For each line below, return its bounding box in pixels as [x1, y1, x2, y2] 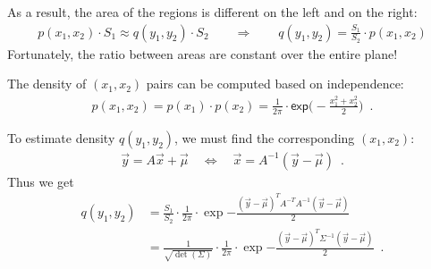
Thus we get [7, 172, 74, 190]
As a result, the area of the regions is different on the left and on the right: [7, 3, 418, 21]
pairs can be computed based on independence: [146, 74, 404, 93]
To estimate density [7, 128, 115, 147]
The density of [7, 74, 87, 93]
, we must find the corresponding [174, 128, 355, 147]
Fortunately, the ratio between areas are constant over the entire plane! [7, 44, 398, 63]
